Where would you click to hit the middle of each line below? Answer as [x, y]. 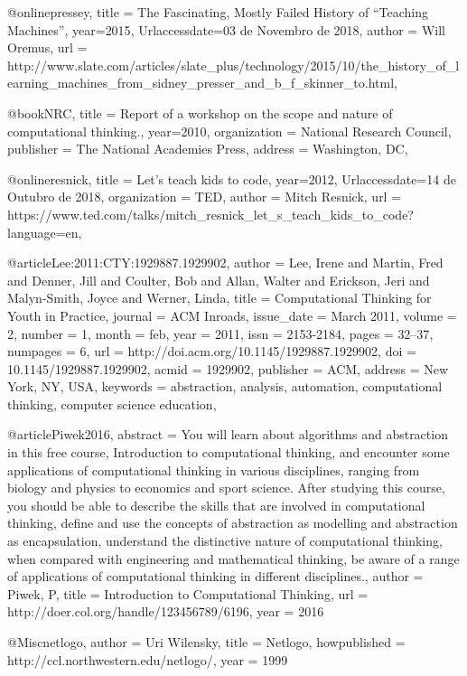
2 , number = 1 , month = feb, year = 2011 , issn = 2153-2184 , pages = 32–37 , [220, 333]
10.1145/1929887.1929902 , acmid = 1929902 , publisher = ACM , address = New [228, 368]
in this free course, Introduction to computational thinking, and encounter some [229, 452]
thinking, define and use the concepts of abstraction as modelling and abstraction [233, 523]
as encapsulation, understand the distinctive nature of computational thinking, [225, 541]
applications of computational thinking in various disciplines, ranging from [214, 469]
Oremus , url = [47, 47]
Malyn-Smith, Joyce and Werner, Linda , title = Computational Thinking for [219, 298]
